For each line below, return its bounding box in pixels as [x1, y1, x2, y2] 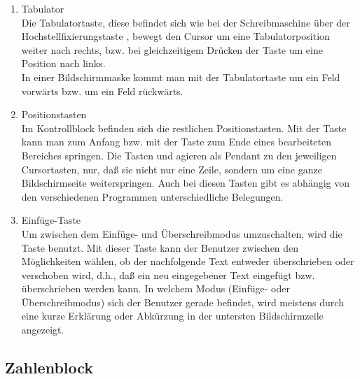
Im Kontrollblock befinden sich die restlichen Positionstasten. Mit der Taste [21, 120, 347, 135]
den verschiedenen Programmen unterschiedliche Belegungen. [21, 189, 284, 203]
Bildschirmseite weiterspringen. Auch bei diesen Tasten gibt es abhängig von [21, 176, 349, 190]
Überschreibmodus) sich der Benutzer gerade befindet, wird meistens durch [21, 294, 344, 309]
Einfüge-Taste [21, 213, 81, 227]
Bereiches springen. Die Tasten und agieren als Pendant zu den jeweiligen [21, 148, 337, 162]
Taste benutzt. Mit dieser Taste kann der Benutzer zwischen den [21, 240, 299, 255]
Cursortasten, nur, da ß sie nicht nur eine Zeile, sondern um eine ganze [21, 162, 322, 176]
